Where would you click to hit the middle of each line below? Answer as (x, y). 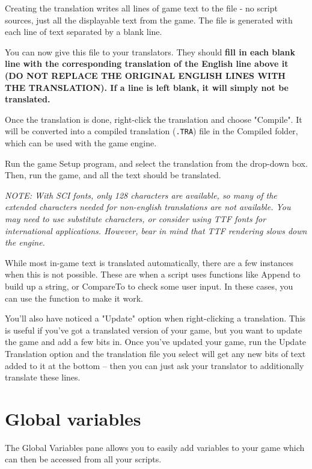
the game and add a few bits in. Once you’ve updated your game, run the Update (156, 342)
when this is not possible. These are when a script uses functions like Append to (153, 274)
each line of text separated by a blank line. (84, 32)
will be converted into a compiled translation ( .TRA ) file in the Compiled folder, (151, 131)
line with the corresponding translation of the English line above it (147, 64)
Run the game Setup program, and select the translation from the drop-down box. (156, 163)
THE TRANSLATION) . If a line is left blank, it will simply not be (147, 87)
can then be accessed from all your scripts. (83, 459)
